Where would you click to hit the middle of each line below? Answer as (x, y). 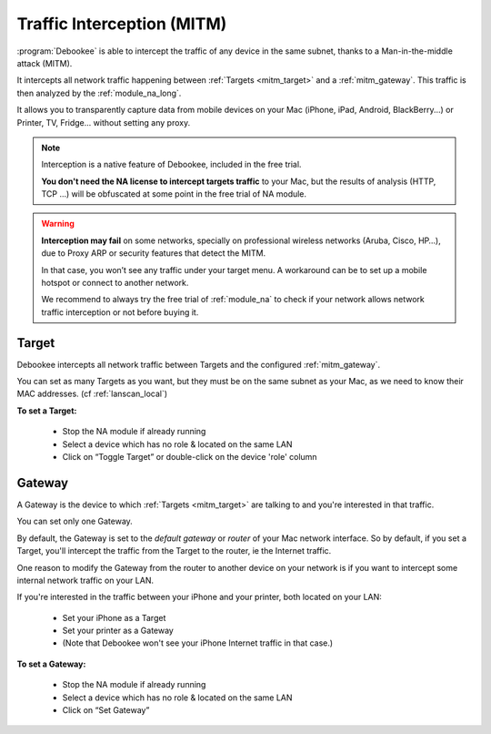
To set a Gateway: (51, 664)
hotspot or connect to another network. (115, 283)
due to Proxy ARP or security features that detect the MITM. (154, 253)
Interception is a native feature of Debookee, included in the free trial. (171, 165)
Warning (58, 224)
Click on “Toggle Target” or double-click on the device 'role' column (190, 457)
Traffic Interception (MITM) (122, 24)
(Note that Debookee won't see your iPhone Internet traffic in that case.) (198, 643)
